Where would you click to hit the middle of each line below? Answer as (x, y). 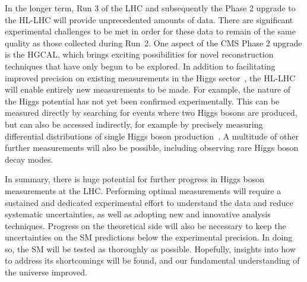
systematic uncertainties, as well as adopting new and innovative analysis (138, 214)
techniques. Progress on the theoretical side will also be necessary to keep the (145, 225)
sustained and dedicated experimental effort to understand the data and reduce (149, 202)
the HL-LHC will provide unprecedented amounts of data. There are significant (149, 19)
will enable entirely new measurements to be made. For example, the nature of (148, 89)
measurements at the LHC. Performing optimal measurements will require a (143, 190)
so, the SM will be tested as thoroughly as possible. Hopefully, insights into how (150, 248)
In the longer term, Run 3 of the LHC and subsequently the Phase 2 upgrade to (150, 8)
